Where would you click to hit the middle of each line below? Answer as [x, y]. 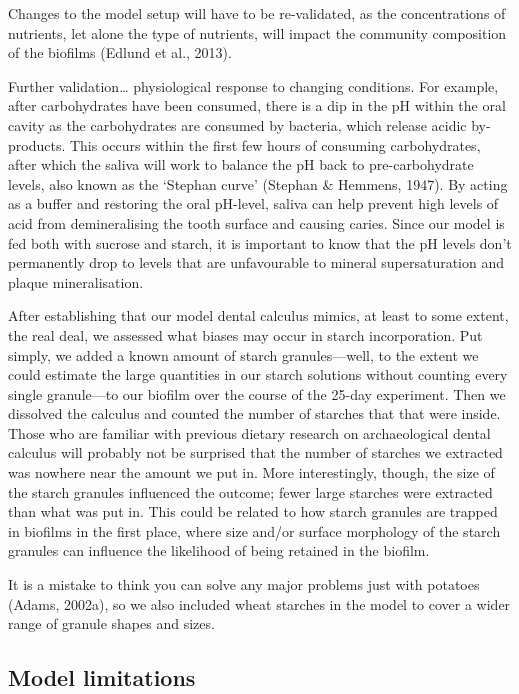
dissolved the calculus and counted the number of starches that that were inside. [254, 413]
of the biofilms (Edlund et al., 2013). [120, 52]
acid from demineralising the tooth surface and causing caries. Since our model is [256, 222]
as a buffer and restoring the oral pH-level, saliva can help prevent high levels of [253, 203]
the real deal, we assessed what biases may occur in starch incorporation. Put [245, 334]
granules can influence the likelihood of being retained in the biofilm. [219, 550]
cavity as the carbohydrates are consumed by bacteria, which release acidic [237, 124]
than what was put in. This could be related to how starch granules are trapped [253, 511]
